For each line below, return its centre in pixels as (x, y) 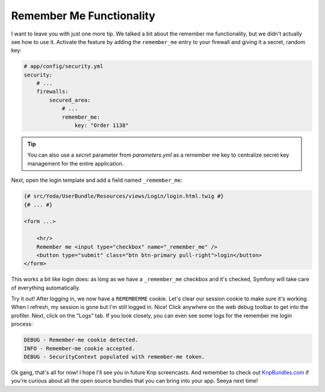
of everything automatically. (46, 288)
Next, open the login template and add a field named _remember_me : (97, 180)
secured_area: (70, 100)
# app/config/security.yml (63, 67)
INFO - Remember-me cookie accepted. (79, 348)
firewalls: (52, 92)
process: (22, 324)
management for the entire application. (76, 163)
